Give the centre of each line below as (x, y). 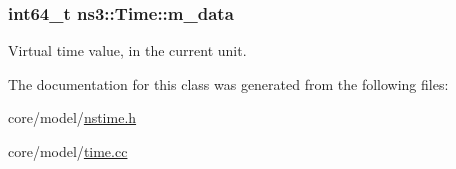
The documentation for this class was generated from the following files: (228, 83)
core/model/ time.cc (68, 151)
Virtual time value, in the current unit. (127, 50)
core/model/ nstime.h (72, 117)
